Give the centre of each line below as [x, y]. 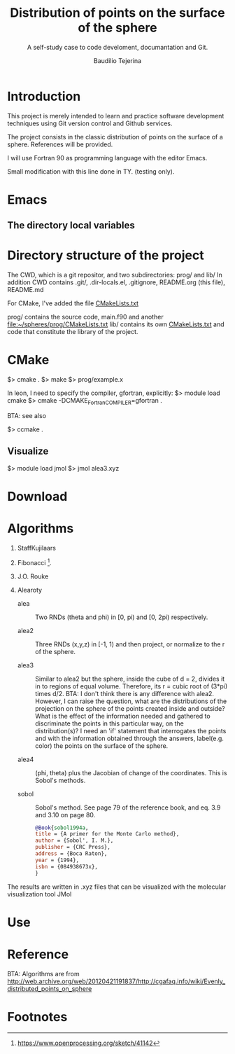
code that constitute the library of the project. [73, 332]
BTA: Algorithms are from [43, 973]
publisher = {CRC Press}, [72, 847]
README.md [26, 290]
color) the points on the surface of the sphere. [101, 746]
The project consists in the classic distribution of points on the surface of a [115, 137]
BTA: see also [27, 415]
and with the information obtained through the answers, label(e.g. [129, 738]
